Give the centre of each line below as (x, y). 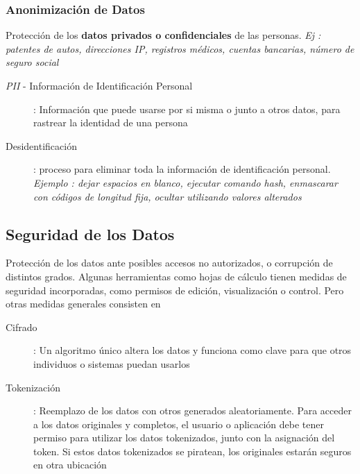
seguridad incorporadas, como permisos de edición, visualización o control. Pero (175, 290)
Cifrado (22, 327)
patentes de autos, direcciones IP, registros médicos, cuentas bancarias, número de (180, 48)
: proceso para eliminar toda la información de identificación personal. (182, 169)
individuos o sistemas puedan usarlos (112, 363)
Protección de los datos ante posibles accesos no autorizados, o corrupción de (169, 263)
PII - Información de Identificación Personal (99, 85)
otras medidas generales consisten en (83, 304)
